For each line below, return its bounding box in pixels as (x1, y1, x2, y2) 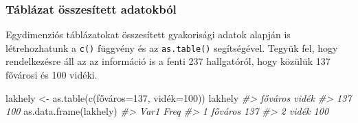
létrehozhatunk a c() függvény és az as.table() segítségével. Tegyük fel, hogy (5, 40, 338, 55)
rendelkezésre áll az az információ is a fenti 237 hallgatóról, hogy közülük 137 (5, 54, 331, 68)
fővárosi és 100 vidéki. (5, 68, 98, 82)
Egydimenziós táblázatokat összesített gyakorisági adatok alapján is (5, 27, 291, 42)
